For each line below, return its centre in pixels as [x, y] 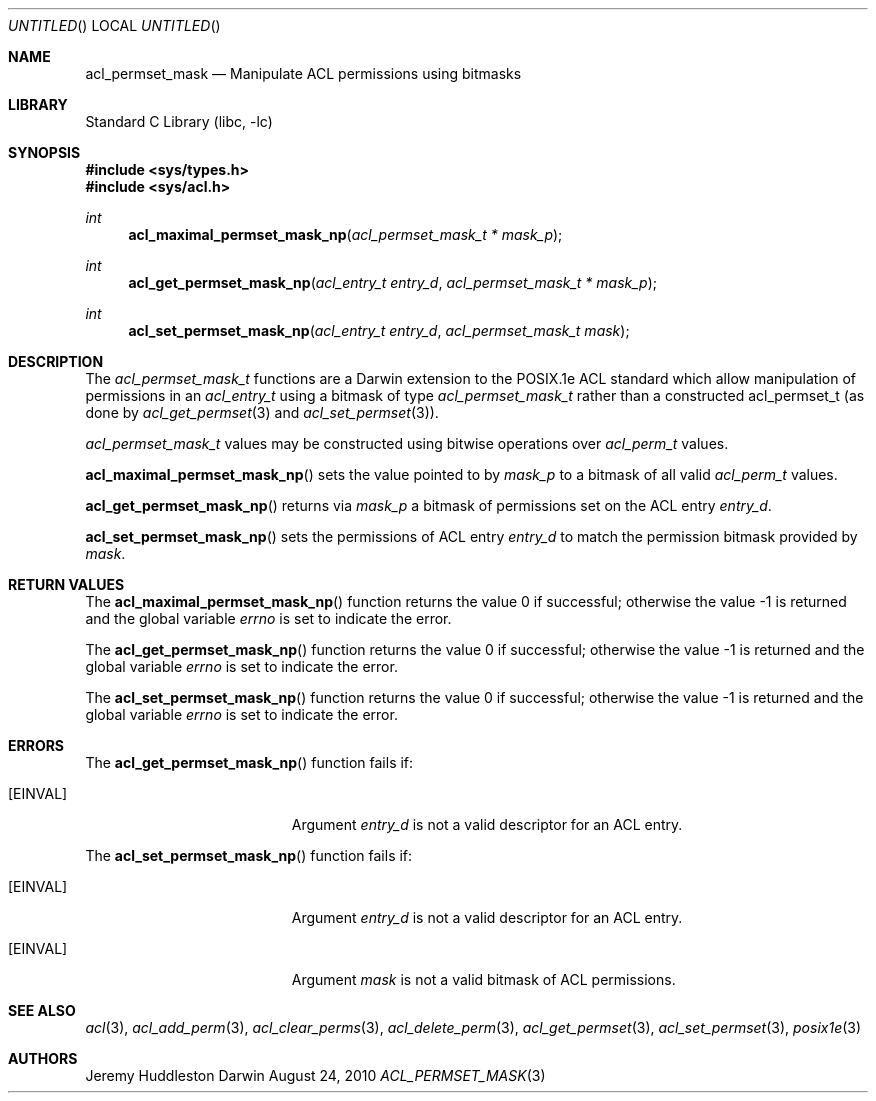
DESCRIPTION [56, 361]
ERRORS [36, 745]
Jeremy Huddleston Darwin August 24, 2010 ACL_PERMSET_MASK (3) [315, 1075]
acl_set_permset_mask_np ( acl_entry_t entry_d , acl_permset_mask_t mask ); [379, 330]
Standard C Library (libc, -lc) [179, 121]
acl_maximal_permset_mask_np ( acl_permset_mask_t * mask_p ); [345, 234]
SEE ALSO [42, 1010]
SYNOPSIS [44, 152]
